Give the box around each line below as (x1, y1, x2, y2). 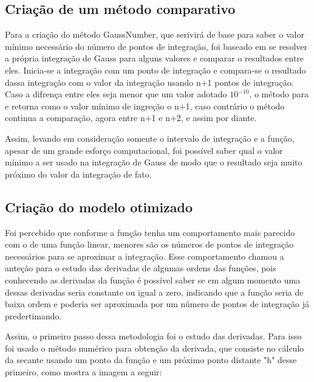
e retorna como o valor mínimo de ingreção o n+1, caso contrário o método (5, 99, 285, 112)
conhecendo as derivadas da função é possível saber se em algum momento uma (5, 273, 301, 286)
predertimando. (5, 309, 62, 322)
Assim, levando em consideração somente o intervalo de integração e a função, (5, 131, 295, 144)
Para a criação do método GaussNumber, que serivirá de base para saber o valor (5, 28, 304, 41)
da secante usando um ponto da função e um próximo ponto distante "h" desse (5, 353, 297, 366)
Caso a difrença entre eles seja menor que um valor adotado (5, 88, 227, 100)
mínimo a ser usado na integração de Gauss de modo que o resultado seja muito (5, 156, 302, 168)
